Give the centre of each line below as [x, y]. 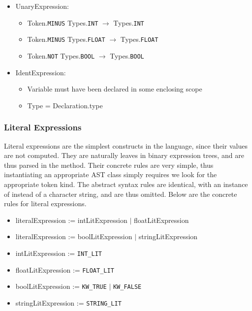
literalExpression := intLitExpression [71, 220]
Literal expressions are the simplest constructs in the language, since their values [126, 145]
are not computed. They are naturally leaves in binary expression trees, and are [124, 155]
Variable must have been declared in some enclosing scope [115, 89]
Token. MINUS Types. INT [63, 22]
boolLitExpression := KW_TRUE [61, 286]
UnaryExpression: [42, 6]
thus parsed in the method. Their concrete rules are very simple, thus [109, 165]
